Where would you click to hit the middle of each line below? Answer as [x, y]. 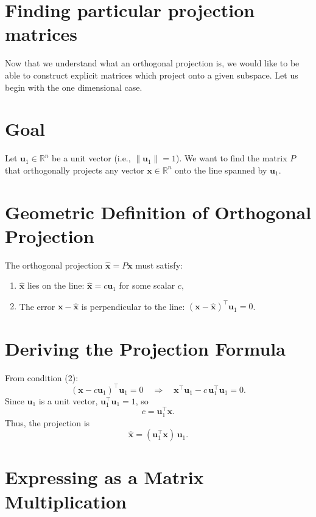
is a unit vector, [68, 400]
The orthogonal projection [54, 265]
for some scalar [147, 285]
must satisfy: [159, 265]
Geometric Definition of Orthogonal [158, 212]
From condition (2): [42, 377]
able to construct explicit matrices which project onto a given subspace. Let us [152, 75]
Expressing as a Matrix [104, 477]
